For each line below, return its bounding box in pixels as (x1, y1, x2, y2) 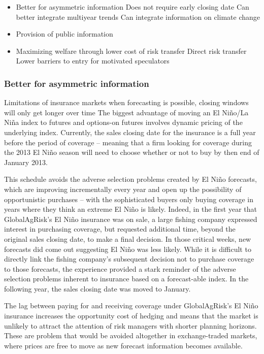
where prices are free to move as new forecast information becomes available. (4, 340, 243, 350)
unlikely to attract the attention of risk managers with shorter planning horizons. (4, 320, 257, 331)
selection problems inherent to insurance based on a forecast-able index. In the (4, 273, 249, 284)
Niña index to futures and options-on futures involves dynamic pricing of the (4, 117, 243, 127)
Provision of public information (16, 28, 113, 39)
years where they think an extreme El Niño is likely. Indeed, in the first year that (4, 204, 257, 214)
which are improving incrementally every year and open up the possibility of (4, 183, 242, 194)
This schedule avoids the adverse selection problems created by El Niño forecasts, (4, 174, 257, 184)
